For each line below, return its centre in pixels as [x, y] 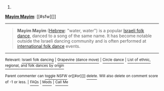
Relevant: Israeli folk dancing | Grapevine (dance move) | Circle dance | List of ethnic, [78, 60]
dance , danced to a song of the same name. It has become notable [84, 36]
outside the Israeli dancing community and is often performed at [82, 41]
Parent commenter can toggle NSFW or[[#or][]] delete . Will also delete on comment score [82, 76]
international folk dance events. [49, 46]
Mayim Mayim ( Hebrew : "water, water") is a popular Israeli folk [81, 31]
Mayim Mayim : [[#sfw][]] [31, 16]
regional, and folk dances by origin [35, 66]
